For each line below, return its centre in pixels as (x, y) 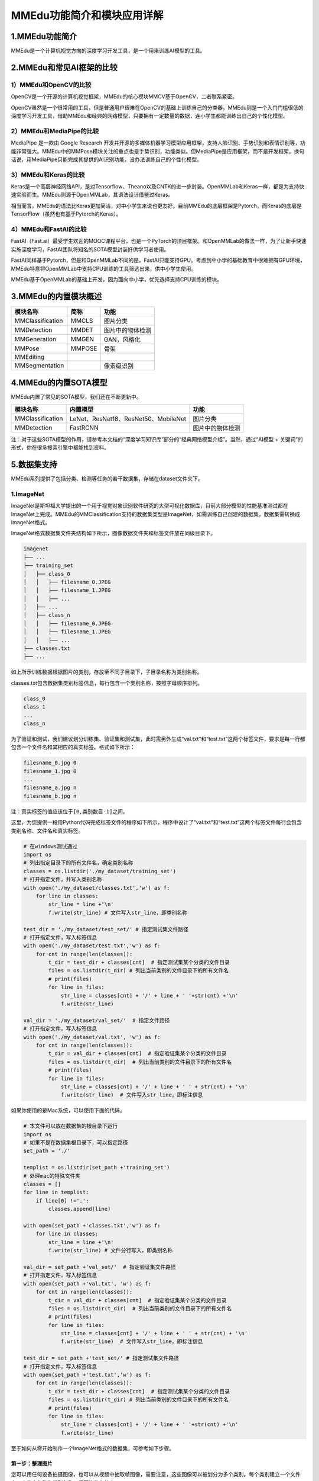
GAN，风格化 (122, 339)
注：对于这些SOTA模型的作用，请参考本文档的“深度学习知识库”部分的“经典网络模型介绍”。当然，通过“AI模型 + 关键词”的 (157, 439)
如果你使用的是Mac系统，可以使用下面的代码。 (68, 1110)
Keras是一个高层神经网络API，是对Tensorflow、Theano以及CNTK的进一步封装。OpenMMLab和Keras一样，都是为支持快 (157, 187)
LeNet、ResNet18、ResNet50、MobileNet (128, 419)
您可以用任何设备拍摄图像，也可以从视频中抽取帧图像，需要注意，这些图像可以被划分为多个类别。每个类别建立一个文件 (156, 1474)
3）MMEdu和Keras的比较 (48, 175)
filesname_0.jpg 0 (50, 763)
